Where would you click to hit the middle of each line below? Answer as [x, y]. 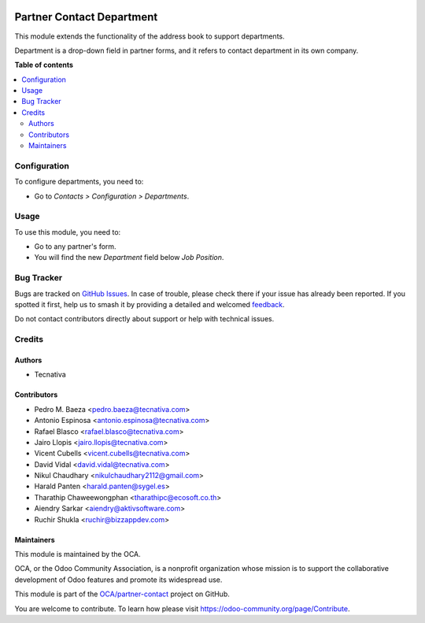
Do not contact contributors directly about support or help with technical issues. [144, 319]
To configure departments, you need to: [79, 182]
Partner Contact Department [86, 17]
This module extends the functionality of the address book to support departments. [150, 36]
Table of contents [44, 65]
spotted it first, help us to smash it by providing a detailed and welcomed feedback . [150, 305]
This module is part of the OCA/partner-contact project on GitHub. [122, 594]
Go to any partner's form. [76, 247]
